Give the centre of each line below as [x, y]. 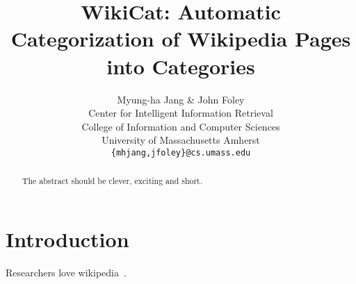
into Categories [181, 66]
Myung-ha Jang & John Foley [181, 99]
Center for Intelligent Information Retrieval [181, 113]
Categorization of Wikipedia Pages [181, 39]
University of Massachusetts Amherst [181, 140]
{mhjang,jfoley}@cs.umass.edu [181, 152]
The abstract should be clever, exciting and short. [112, 181]
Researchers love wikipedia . [66, 272]
